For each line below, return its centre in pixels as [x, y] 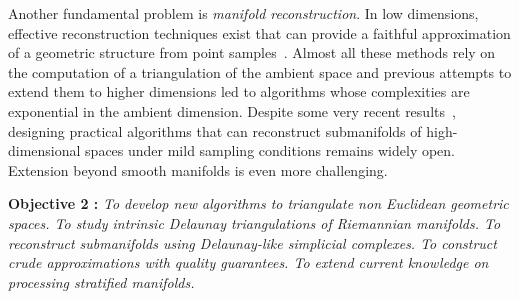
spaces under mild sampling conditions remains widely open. [270, 150]
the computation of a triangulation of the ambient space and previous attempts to [260, 71]
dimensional [44, 150]
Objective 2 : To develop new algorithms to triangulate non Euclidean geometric [258, 203]
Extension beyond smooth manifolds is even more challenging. [198, 169]
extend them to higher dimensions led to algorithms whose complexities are [239, 91]
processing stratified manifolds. [101, 281]
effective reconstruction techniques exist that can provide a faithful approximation [259, 32]
